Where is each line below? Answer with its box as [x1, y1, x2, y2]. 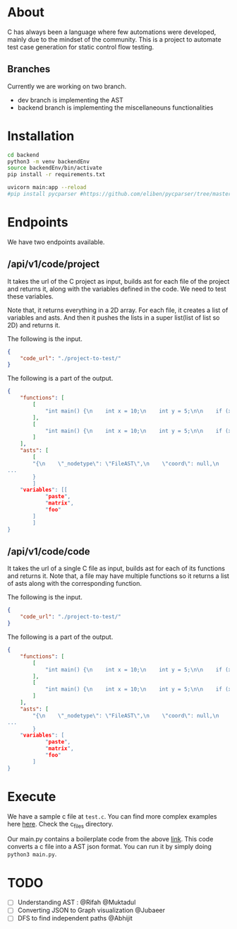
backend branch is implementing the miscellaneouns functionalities [17, 103, 214, 112]
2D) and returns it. [7, 321, 61, 329]
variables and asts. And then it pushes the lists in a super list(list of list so [7, 313, 220, 322]
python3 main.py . [7, 850, 57, 858]
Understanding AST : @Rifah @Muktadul [17, 898, 136, 906]
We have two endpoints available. [7, 238, 105, 246]
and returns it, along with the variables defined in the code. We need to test [7, 284, 227, 293]
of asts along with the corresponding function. [7, 579, 142, 588]
